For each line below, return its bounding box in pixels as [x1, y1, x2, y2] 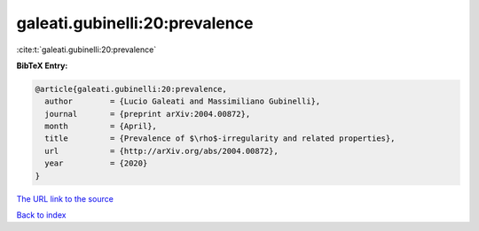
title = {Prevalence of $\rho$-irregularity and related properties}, [44, 134, 396, 143]
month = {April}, [44, 121, 157, 132]
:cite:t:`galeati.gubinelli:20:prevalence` [16, 44, 157, 55]
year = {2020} [44, 158, 148, 168]
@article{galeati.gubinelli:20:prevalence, [35, 84, 228, 94]
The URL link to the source [16, 193, 114, 204]
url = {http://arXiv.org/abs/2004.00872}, [44, 146, 279, 156]
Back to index [16, 210, 67, 220]
